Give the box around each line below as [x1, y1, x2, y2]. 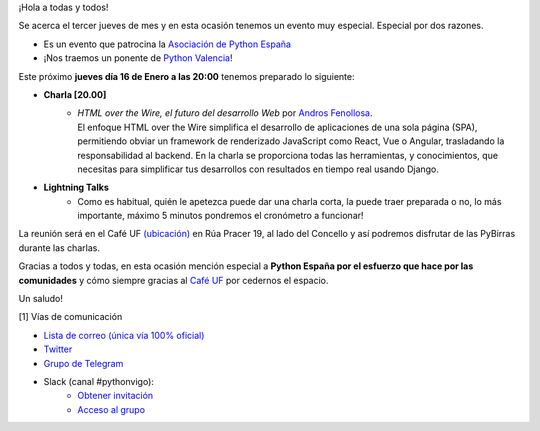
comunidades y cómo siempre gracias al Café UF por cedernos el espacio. [18, 274, 329, 286]
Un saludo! [18, 293, 64, 305]
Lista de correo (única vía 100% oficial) [43, 329, 205, 341]
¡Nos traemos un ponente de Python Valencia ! [43, 52, 233, 64]
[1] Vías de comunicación [18, 311, 123, 323]
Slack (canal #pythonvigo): [43, 375, 155, 387]
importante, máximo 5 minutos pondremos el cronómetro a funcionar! [77, 210, 364, 222]
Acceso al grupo [77, 403, 145, 415]
